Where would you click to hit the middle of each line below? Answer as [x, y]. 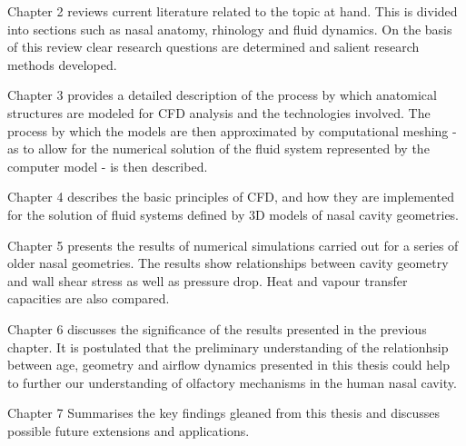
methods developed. [62, 64]
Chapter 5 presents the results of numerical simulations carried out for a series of [233, 245]
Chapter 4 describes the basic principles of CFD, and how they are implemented [231, 197]
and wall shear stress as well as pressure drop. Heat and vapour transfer [208, 280]
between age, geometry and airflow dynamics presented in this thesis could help [228, 365]
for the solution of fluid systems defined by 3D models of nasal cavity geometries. [233, 214]
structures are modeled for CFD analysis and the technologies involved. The [219, 112]
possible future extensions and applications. [129, 430]
